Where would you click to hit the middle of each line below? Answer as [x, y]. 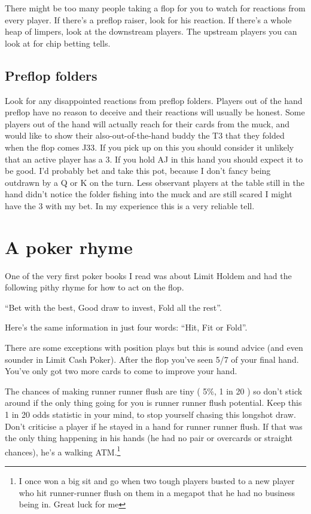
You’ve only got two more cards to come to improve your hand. [121, 371]
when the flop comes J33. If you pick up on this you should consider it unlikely [150, 147]
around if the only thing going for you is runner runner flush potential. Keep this [153, 403]
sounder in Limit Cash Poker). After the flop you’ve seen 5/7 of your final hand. [152, 359]
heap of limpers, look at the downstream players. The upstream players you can [151, 31]
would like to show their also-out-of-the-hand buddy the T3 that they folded [145, 135]
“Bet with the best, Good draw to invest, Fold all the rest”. [113, 307]
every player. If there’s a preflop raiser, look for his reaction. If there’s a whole [148, 19]
